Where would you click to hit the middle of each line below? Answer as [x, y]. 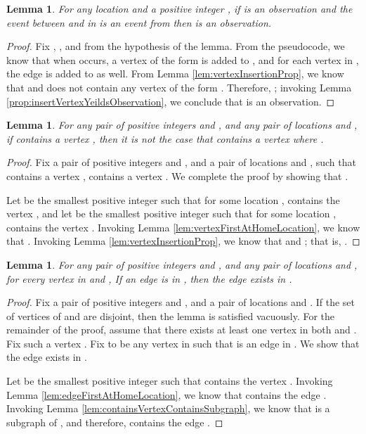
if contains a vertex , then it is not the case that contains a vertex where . [165, 138]
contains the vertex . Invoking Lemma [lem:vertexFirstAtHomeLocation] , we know [183, 227]
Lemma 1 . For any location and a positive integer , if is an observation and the [179, 8]
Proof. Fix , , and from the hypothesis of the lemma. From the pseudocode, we [176, 46]
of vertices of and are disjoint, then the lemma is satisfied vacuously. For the [171, 315]
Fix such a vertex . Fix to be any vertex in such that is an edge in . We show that [183, 343]
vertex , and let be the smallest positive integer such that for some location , [171, 213]
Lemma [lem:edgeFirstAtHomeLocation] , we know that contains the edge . [166, 394]
